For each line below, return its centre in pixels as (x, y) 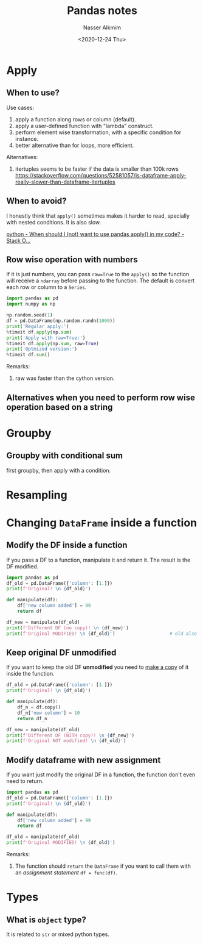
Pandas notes (102, 11)
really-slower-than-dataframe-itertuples (65, 182)
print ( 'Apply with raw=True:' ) (46, 338)
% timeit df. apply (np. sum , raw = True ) (53, 343)
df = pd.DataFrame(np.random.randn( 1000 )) (61, 321)
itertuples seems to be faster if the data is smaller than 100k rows (97, 169)
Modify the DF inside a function (67, 545)
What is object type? (46, 919)
